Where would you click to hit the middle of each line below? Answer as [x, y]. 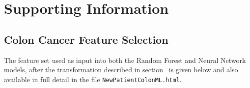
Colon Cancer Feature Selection [86, 39]
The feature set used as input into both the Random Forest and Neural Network [125, 60]
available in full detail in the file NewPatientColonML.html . [93, 79]
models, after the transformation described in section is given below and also [121, 70]
